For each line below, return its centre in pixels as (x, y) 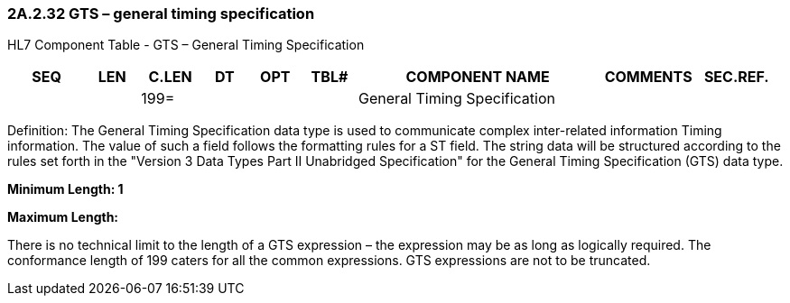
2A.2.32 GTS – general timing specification (161, 14)
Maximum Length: (63, 217)
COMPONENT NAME (478, 77)
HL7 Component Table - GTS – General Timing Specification (186, 45)
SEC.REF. (736, 77)
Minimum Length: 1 (65, 189)
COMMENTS (648, 77)
